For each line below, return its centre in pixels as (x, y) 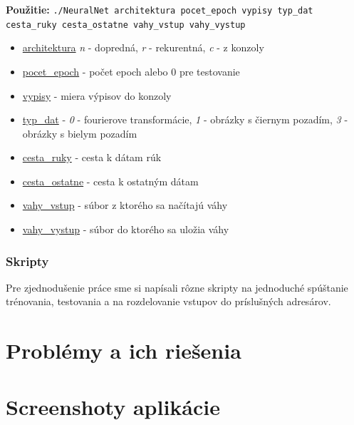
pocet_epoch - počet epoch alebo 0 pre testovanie (131, 71)
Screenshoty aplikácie (113, 406)
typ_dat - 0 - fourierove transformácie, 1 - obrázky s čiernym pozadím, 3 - (185, 119)
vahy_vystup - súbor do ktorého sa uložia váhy (126, 229)
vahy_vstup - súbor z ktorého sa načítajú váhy (125, 205)
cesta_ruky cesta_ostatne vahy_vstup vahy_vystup (126, 25)
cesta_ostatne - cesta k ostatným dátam (110, 181)
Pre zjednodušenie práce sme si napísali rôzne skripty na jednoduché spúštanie (177, 287)
